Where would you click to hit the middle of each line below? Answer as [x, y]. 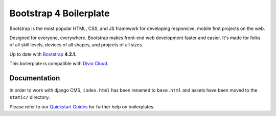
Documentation [35, 78]
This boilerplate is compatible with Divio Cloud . [59, 64]
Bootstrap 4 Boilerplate [60, 13]
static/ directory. [30, 97]
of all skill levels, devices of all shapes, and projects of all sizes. [76, 45]
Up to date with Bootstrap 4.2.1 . [43, 54]
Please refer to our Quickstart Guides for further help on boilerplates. [82, 106]
